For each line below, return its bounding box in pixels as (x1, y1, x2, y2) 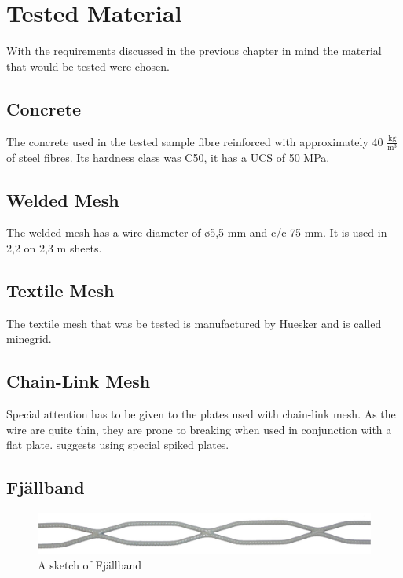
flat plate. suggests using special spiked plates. (6, 436, 229, 453)
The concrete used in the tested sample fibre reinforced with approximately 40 (6, 133, 383, 149)
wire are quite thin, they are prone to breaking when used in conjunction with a (6, 421, 392, 437)
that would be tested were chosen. (6, 57, 170, 74)
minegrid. (6, 330, 52, 347)
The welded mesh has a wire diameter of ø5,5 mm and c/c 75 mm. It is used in (6, 224, 387, 241)
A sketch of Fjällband (38, 556, 142, 572)
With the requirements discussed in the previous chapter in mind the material (6, 42, 382, 59)
